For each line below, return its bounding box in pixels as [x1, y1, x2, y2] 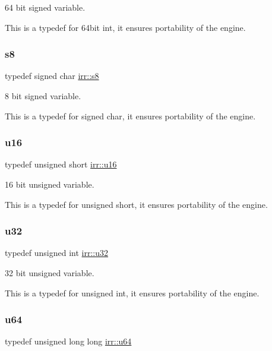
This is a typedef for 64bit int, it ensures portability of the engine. [5, 21, 246, 33]
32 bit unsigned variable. [5, 267, 94, 279]
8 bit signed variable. [5, 90, 81, 102]
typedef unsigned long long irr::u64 [5, 335, 132, 347]
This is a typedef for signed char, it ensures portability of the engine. [5, 109, 256, 122]
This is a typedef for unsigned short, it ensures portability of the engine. [5, 198, 268, 210]
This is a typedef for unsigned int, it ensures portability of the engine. [5, 286, 260, 299]
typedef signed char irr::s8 [5, 69, 99, 82]
